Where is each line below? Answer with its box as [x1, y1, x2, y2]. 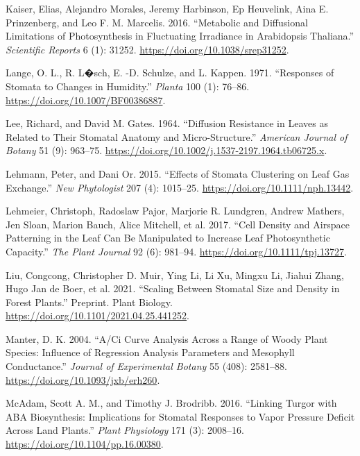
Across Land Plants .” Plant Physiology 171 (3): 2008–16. [6, 423, 244, 437]
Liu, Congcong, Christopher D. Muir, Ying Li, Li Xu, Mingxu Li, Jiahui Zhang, [6, 267, 344, 282]
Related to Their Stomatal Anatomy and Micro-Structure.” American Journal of [6, 129, 348, 144]
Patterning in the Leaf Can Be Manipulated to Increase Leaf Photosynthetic [6, 230, 330, 245]
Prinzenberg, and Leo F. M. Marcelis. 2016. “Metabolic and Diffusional [6, 15, 308, 29]
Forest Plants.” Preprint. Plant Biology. [6, 294, 173, 309]
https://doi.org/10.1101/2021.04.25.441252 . [6, 308, 190, 323]
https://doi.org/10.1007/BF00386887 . [6, 92, 166, 107]
